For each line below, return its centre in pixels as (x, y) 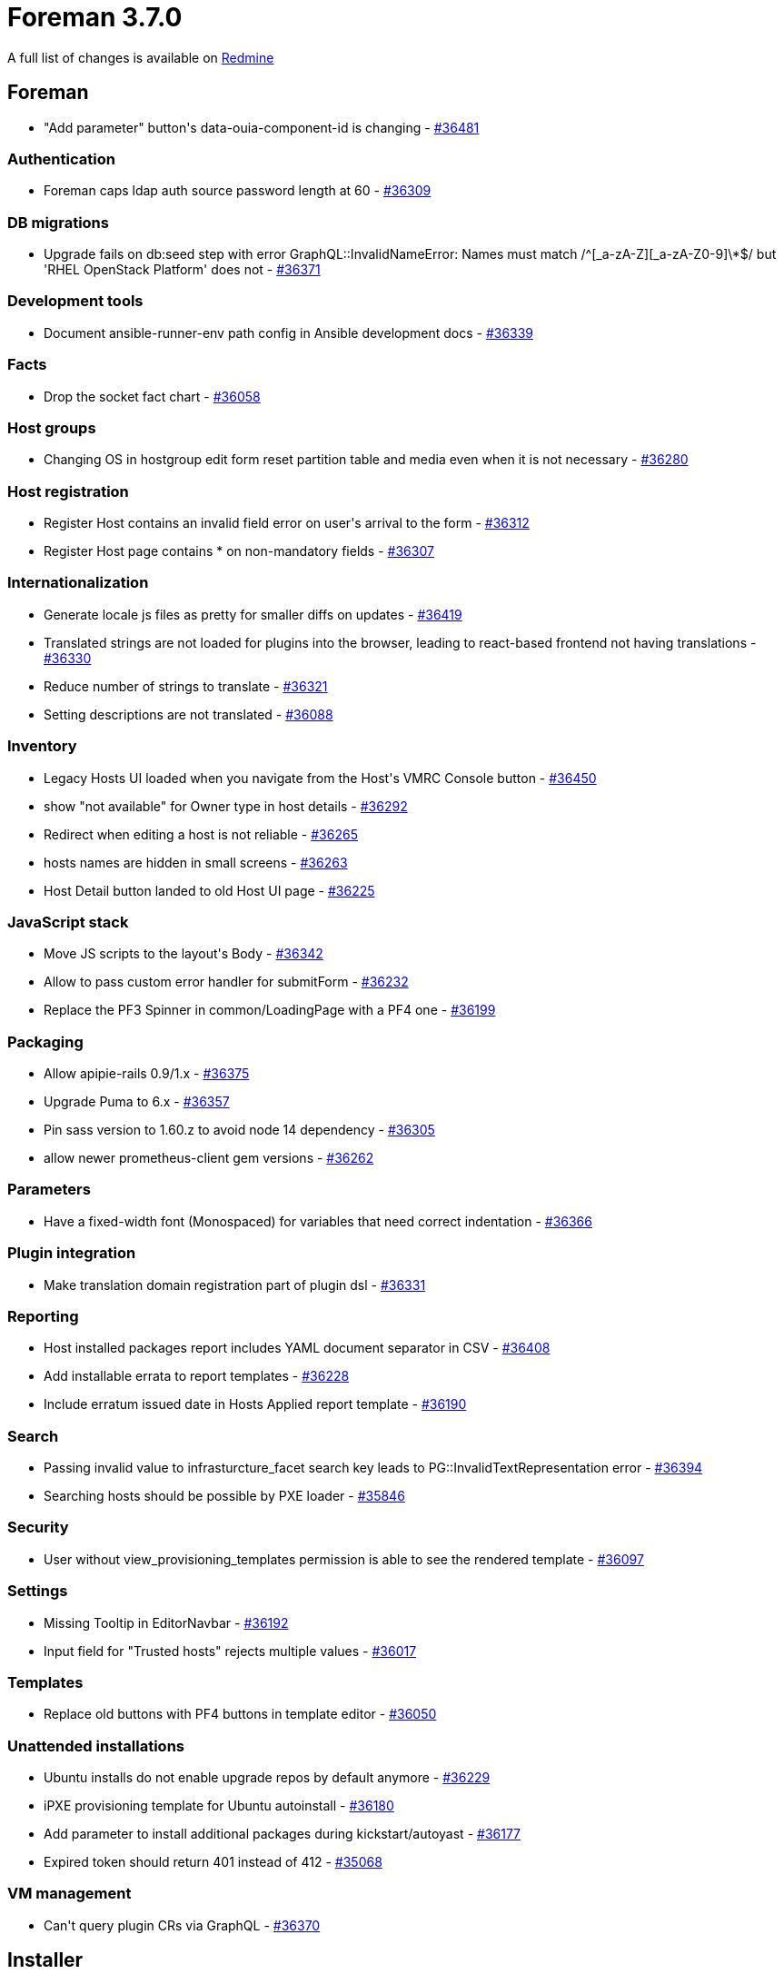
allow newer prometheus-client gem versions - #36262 (209, 1158)
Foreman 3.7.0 (95, 17)
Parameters (49, 1190)
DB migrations (58, 222)
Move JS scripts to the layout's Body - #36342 (184, 954)
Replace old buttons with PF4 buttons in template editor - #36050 (240, 1714)
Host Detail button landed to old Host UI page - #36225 (209, 890)
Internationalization (78, 583)
